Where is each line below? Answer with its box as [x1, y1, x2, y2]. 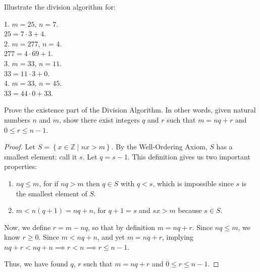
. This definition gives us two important [127, 151, 250, 161]
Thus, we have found [4, 258, 68, 269]
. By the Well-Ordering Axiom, [111, 141, 207, 152]
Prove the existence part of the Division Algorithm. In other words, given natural [4, 104, 256, 115]
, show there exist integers [59, 114, 140, 125]
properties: [4, 161, 37, 172]
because [178, 205, 202, 215]
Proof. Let [4, 141, 35, 152]
